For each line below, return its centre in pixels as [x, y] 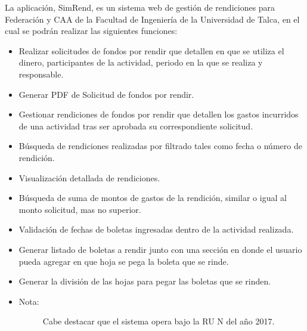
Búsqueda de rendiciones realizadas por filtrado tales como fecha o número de [160, 146]
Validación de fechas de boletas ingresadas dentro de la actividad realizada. [156, 229]
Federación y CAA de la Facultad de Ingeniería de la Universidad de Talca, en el [152, 19]
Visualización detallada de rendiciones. [89, 177]
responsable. [41, 74]
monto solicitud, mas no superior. [80, 209]
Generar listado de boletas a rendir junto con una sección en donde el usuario [160, 249]
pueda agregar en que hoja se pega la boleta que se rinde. [124, 261]
